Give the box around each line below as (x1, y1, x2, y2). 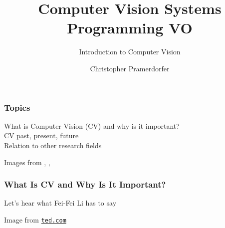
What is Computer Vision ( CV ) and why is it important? (4, 120, 180, 131)
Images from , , (4, 157, 50, 167)
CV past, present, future (4, 130, 79, 141)
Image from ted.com (4, 214, 66, 225)
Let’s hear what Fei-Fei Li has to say (4, 198, 117, 208)
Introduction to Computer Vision (79, 46, 181, 57)
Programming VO (67, 17, 193, 38)
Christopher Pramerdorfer (90, 63, 170, 73)
